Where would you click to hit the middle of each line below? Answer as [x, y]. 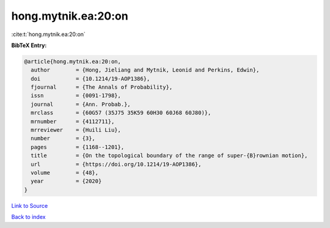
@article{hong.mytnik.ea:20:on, [73, 61]
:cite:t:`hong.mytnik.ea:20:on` [48, 34]
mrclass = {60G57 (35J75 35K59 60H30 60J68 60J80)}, [121, 113]
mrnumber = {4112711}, [73, 121]
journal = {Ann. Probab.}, [81, 104]
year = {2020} [66, 181]
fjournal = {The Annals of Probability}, [102, 87]
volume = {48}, [65, 173]
